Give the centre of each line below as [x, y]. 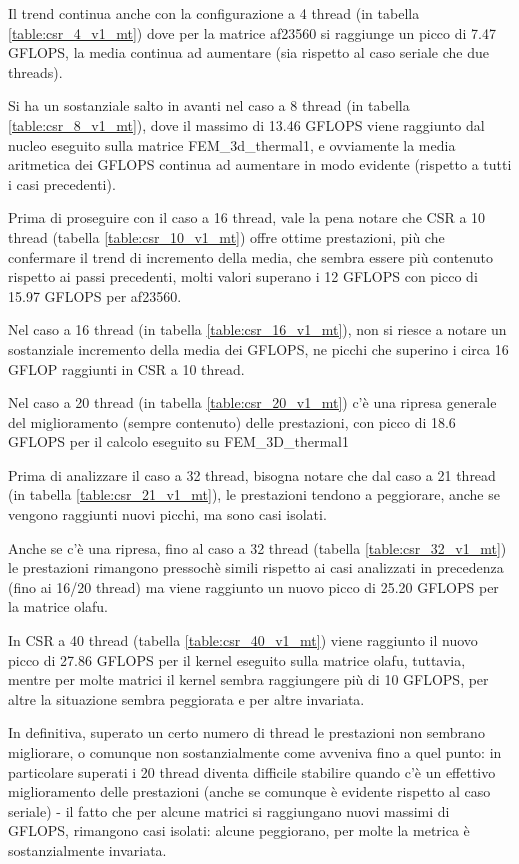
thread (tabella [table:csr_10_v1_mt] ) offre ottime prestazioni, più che [226, 236]
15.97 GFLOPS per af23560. [95, 295]
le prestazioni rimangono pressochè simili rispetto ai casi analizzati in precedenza [256, 567]
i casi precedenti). [62, 183]
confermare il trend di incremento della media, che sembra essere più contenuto [250, 256]
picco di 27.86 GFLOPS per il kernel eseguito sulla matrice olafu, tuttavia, [237, 659]
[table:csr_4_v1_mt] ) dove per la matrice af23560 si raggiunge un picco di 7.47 [252, 32]
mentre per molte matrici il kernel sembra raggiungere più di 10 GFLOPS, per [248, 679]
